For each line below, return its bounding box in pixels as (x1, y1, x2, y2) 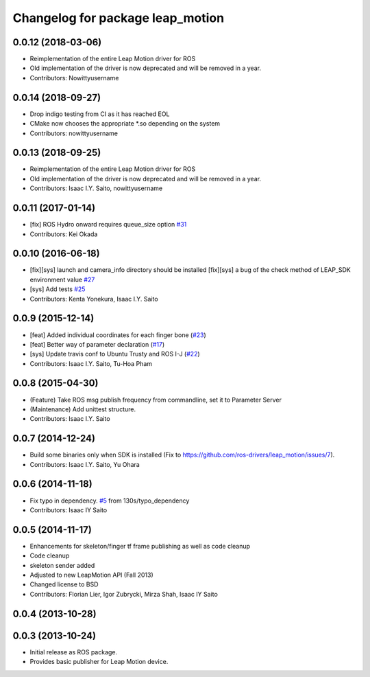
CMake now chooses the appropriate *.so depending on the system (29, 119, 221, 128)
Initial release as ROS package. (29, 647, 118, 656)
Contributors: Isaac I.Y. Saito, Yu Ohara (29, 460, 140, 468)
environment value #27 (29, 275, 95, 284)
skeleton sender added (29, 561, 95, 569)
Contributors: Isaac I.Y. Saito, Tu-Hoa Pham (29, 359, 153, 367)
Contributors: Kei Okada (29, 230, 98, 238)
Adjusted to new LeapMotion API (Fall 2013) (29, 571, 153, 580)
